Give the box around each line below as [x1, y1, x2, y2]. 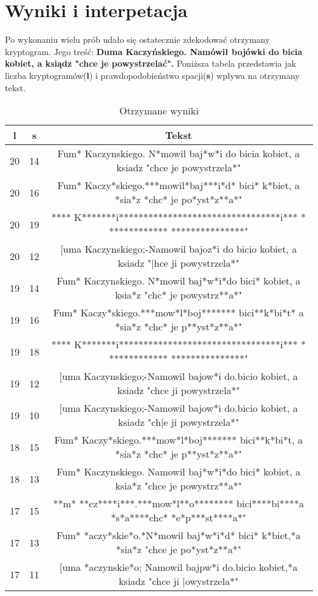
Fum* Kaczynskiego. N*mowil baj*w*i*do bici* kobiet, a [56, 274, 301, 288]
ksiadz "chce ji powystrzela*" [117, 383, 240, 398]
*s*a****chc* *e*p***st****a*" [111, 510, 246, 525]
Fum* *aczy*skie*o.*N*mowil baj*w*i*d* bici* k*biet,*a [56, 528, 301, 543]
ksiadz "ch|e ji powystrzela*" [118, 415, 239, 430]
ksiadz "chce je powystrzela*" [116, 160, 241, 175]
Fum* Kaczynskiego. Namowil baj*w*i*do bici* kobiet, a [56, 464, 301, 479]
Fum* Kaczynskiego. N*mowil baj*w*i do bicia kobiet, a [57, 146, 300, 161]
